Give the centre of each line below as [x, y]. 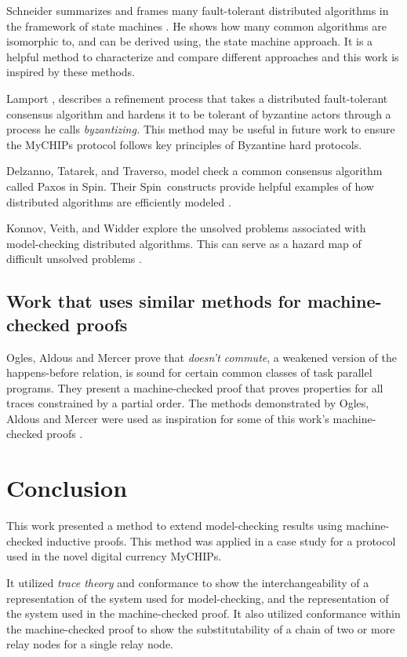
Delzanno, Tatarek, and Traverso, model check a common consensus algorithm [194, 171]
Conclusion [67, 488]
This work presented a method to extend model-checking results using [174, 526]
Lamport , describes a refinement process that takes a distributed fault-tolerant [197, 98]
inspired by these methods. [71, 72]
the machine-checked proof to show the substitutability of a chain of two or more [201, 628]
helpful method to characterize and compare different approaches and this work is [203, 56]
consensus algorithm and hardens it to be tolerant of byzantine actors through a [199, 113]
